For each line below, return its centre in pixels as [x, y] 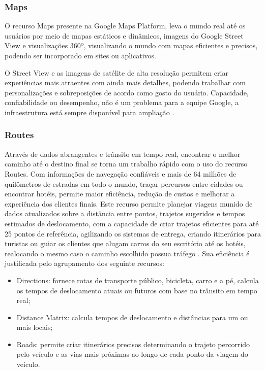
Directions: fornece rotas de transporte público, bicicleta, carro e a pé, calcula [138, 280]
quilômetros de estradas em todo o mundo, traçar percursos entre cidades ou [124, 183]
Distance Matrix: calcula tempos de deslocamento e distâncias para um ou [132, 317]
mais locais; [35, 327]
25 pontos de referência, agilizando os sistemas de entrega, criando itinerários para [133, 233]
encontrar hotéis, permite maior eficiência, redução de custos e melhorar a [120, 194]
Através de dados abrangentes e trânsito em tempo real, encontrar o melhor [123, 154]
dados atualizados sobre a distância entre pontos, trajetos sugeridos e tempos [125, 213]
